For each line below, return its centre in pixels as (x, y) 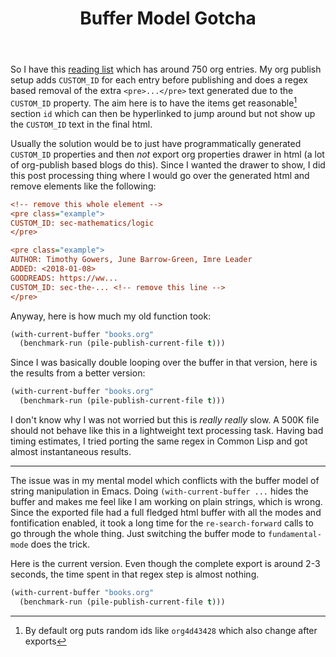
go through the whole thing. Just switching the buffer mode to (138, 534)
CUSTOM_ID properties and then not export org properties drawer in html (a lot (167, 154)
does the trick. (60, 544)
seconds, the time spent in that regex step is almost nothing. (135, 574)
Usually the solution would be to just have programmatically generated (156, 143)
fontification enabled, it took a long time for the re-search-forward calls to (162, 523)
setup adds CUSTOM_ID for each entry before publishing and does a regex (159, 80)
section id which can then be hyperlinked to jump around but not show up (163, 113)
